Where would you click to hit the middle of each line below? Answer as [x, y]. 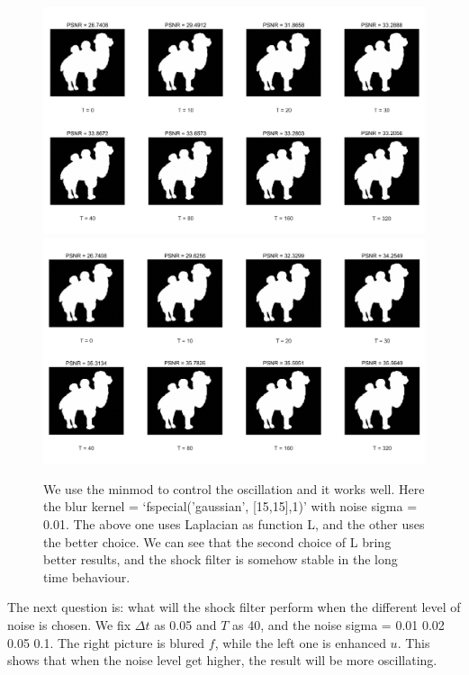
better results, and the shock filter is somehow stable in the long [221, 559]
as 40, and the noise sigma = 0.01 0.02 [338, 625]
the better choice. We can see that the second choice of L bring [217, 541]
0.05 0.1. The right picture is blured [106, 642]
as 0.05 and [185, 625]
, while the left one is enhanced [300, 642]
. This [414, 642]
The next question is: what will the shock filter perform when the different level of [234, 607]
